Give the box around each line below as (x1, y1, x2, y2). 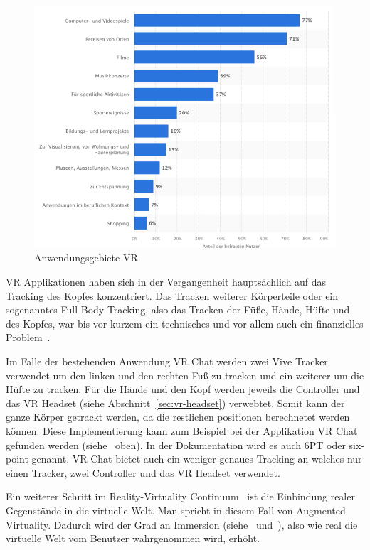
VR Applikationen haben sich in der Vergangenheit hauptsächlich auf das (6, 274, 327, 289)
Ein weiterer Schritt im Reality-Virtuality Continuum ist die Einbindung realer (6, 489, 355, 504)
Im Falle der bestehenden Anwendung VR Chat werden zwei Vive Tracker (6, 354, 328, 369)
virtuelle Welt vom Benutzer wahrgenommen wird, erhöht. (6, 531, 260, 546)
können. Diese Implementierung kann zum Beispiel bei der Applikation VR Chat (6, 424, 358, 438)
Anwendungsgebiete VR (34, 250, 138, 265)
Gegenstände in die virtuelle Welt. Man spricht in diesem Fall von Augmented (6, 502, 346, 517)
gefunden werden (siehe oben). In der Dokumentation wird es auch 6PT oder (6, 437, 346, 452)
